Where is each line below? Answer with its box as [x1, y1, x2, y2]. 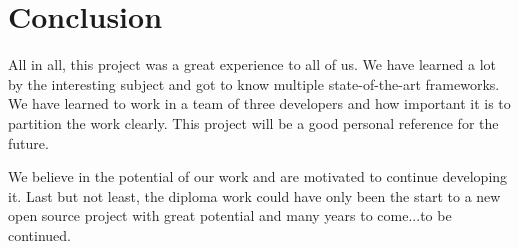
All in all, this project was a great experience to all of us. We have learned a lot [8, 54, 497, 75]
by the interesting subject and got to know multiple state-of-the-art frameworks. [8, 73, 500, 94]
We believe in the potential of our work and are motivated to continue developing [8, 166, 508, 187]
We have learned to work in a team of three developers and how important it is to [8, 93, 511, 114]
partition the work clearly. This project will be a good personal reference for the [8, 112, 499, 133]
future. [8, 132, 49, 153]
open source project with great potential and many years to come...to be [8, 205, 452, 226]
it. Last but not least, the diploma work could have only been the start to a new [8, 185, 501, 206]
